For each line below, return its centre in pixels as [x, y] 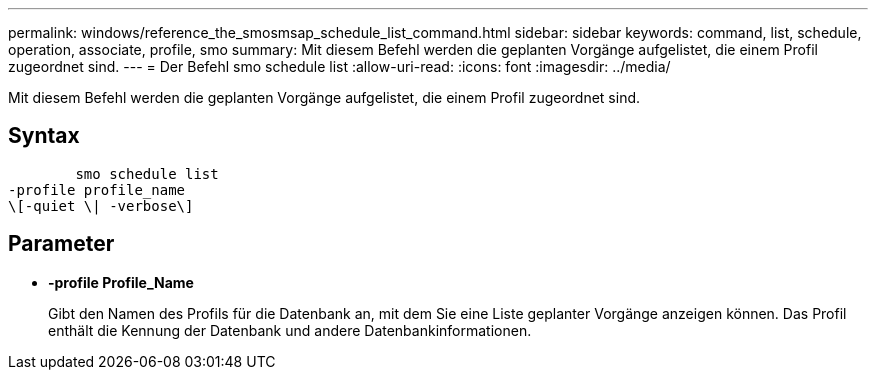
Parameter [61, 244]
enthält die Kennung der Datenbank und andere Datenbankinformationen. [290, 330]
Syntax [44, 136]
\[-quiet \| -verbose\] [101, 205]
